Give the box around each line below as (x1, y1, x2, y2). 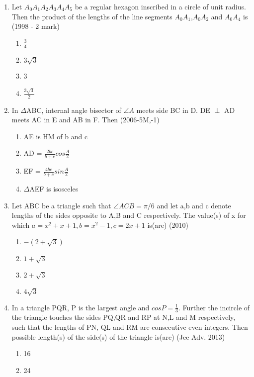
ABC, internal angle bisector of (26, 104, 121, 115)
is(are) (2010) (147, 219, 188, 230)
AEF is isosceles (29, 183, 79, 193)
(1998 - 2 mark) (11, 21, 60, 31)
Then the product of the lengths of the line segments (11, 11, 172, 21)
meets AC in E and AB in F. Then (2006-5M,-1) (11, 114, 160, 125)
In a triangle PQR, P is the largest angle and (11, 302, 150, 312)
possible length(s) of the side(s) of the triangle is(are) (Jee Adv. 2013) (11, 331, 225, 342)
